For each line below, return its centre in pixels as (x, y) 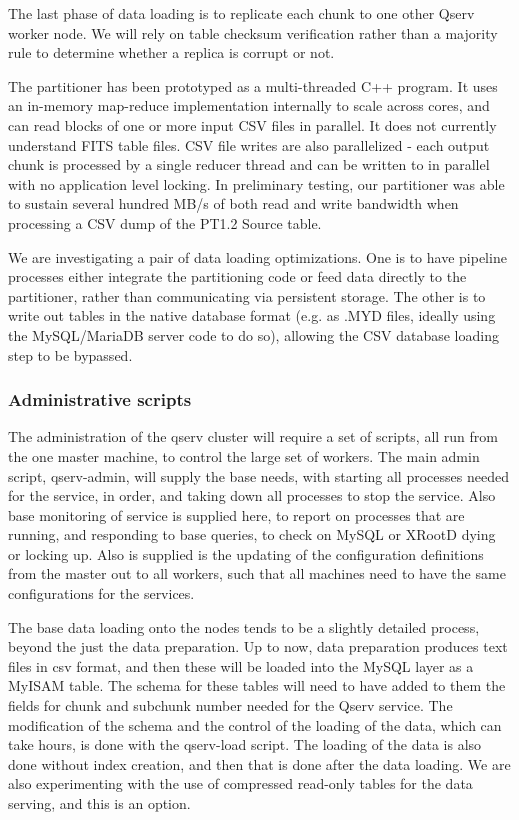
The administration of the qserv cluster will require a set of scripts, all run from (253, 436)
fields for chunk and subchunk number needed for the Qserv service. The (230, 705)
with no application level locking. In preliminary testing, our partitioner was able (256, 183)
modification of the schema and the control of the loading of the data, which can (255, 724)
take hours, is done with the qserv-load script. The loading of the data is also (245, 744)
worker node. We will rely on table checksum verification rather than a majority (253, 32)
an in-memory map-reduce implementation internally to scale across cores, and (249, 105)
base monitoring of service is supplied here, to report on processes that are (236, 514)
